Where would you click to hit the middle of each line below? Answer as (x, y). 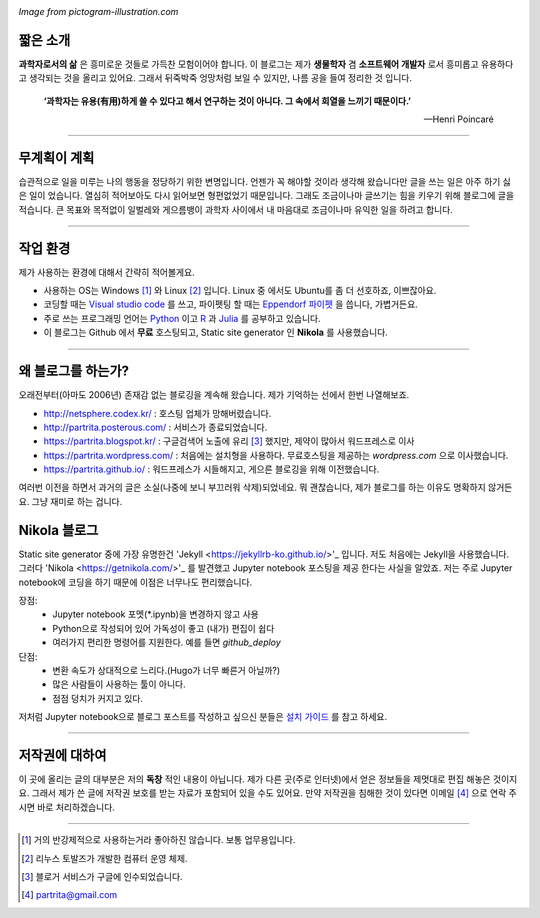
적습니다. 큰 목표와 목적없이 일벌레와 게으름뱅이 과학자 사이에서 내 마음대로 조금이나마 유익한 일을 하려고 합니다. (236, 209)
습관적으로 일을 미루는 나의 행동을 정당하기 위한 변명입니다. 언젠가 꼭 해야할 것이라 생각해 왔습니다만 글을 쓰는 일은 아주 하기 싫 (265, 181)
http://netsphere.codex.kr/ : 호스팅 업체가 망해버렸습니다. (157, 413)
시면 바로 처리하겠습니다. (66, 807)
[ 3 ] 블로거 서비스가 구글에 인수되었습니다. (102, 876)
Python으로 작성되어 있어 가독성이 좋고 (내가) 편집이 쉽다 (163, 628)
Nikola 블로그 (58, 530)
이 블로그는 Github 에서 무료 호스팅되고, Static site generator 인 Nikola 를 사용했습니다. (216, 332)
